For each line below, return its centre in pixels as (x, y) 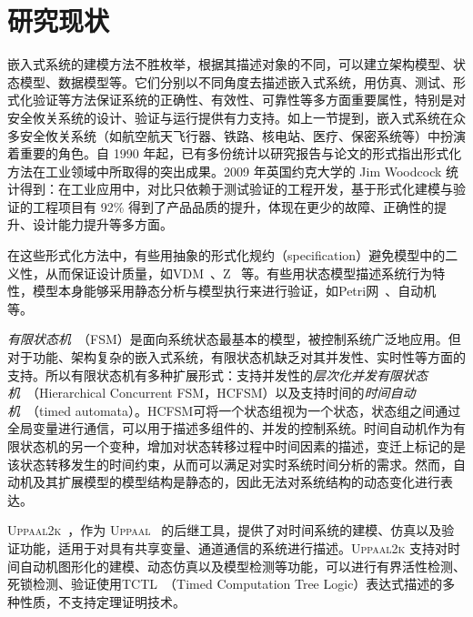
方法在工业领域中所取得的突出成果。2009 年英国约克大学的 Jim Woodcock (225, 171)
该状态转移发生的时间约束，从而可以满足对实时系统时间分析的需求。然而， (230, 464)
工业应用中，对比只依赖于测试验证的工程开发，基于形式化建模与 (262, 189)
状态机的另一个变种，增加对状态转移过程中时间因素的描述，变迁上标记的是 (242, 446)
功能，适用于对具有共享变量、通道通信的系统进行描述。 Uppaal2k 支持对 (233, 547)
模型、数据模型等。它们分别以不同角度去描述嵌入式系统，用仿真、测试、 (236, 81)
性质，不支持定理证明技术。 (102, 601)
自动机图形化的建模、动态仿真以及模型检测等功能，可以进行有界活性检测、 (242, 566)
